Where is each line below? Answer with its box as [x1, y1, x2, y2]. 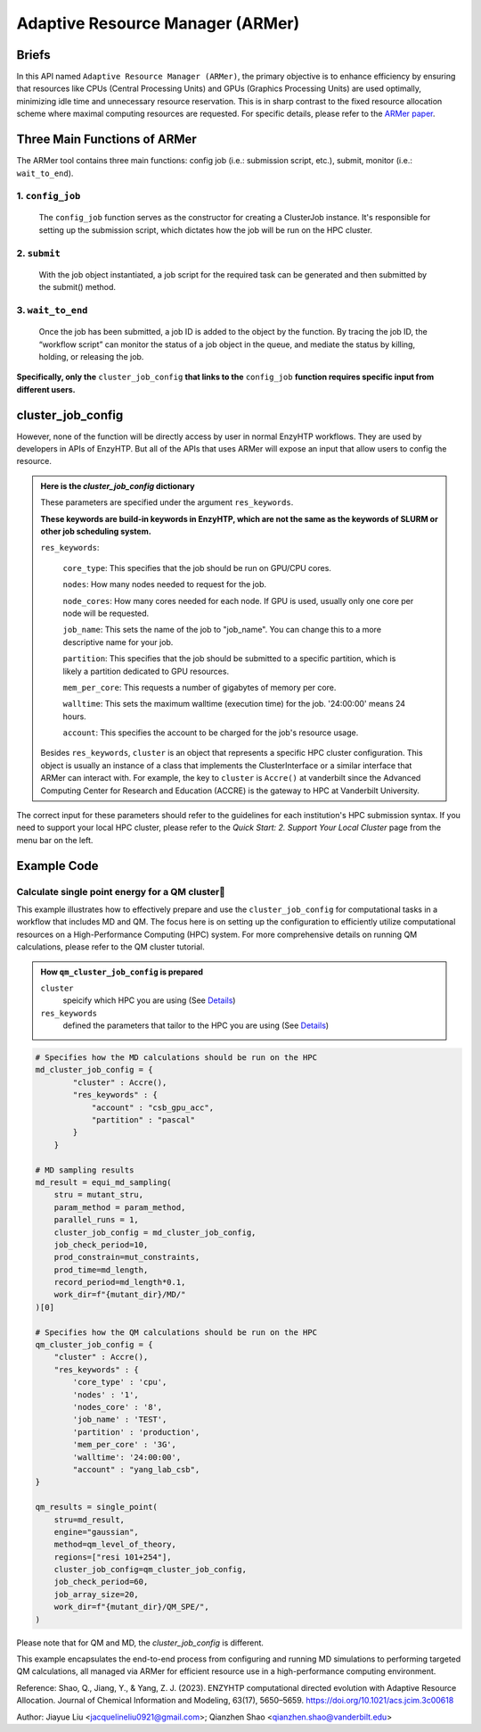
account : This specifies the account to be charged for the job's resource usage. [62, 727, 359, 738]
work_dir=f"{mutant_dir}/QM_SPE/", [53, 1602, 209, 1612]
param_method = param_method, [53, 1202, 186, 1213]
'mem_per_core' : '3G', [72, 1439, 177, 1450]
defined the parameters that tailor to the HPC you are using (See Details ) [62, 1020, 330, 1031]
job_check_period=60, [53, 1577, 149, 1587]
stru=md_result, [53, 1514, 125, 1525]
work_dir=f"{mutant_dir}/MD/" [53, 1289, 186, 1300]
